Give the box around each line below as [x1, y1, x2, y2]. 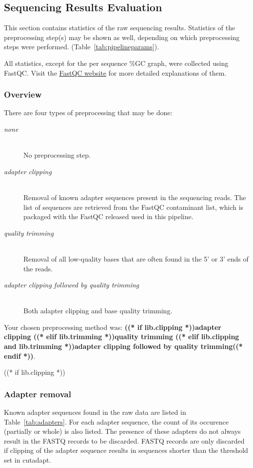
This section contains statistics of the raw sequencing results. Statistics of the [4, 22, 235, 33]
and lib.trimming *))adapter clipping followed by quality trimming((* [4, 341, 243, 351]
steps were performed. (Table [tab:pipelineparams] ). [4, 41, 159, 52]
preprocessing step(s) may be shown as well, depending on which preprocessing [4, 32, 240, 42]
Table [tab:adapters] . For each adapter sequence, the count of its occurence [4, 416, 229, 427]
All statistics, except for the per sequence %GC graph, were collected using [4, 58, 229, 68]
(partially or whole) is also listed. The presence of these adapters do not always [4, 426, 241, 436]
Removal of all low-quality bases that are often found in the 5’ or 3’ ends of [23, 253, 249, 264]
